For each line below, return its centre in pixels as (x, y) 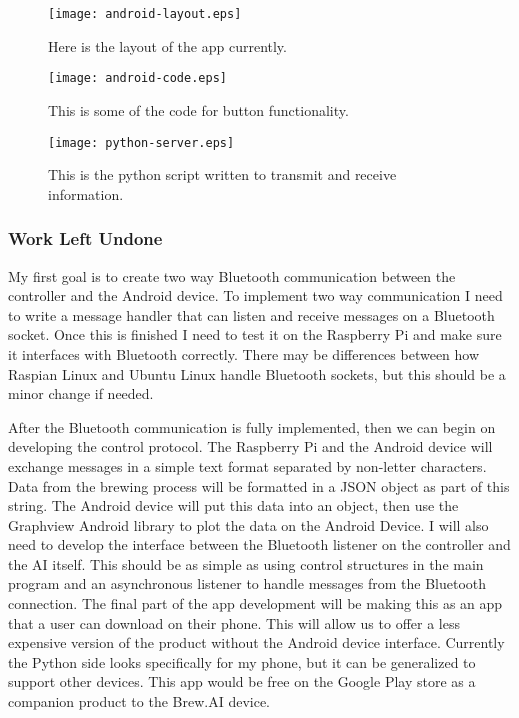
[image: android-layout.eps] (145, 14)
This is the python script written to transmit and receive (222, 174)
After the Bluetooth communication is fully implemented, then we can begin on (252, 426)
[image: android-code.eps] (137, 78)
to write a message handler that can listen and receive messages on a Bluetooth (251, 314)
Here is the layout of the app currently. (167, 45)
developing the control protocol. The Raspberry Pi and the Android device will (250, 446)
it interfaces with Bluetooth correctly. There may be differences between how (244, 353)
